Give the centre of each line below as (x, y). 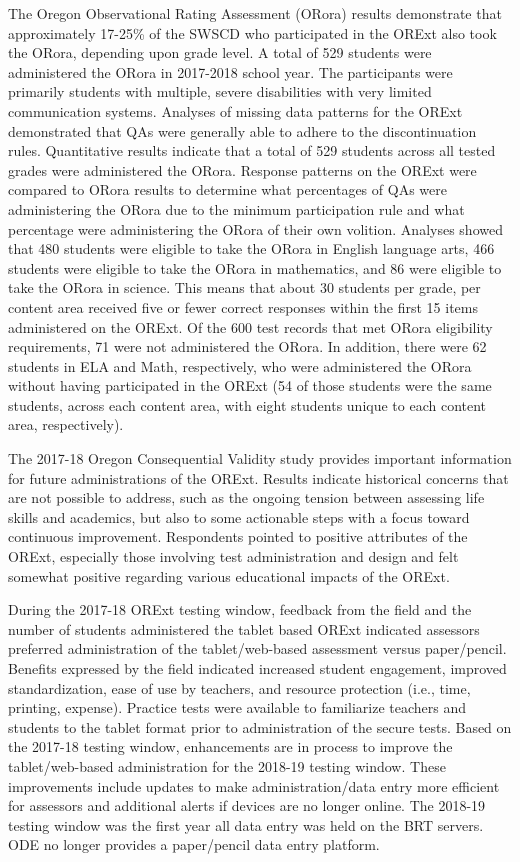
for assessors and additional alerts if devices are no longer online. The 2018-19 (247, 805)
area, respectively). (66, 424)
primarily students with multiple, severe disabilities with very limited (220, 91)
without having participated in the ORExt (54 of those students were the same (250, 385)
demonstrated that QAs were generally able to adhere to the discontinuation (242, 130)
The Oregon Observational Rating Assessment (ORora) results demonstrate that (255, 13)
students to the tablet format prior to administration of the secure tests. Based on (260, 726)
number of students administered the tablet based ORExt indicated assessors (244, 628)
